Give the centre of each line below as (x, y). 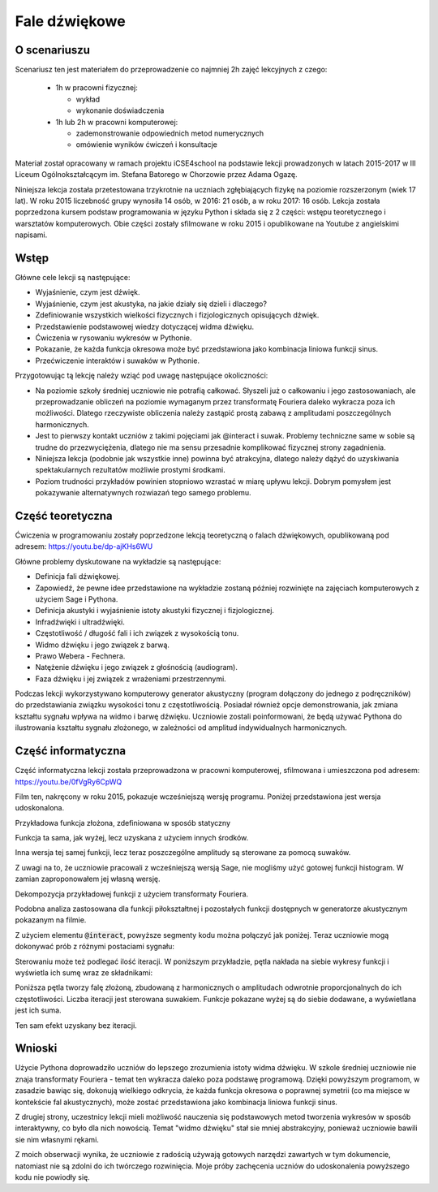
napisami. (31, 235)
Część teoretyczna (64, 516)
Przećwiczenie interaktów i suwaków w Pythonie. (118, 361)
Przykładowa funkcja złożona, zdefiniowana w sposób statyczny (123, 823)
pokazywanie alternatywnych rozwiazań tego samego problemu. (143, 493)
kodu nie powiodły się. (53, 1177)
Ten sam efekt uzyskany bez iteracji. (76, 1025)
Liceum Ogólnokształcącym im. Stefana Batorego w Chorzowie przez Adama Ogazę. (156, 175)
